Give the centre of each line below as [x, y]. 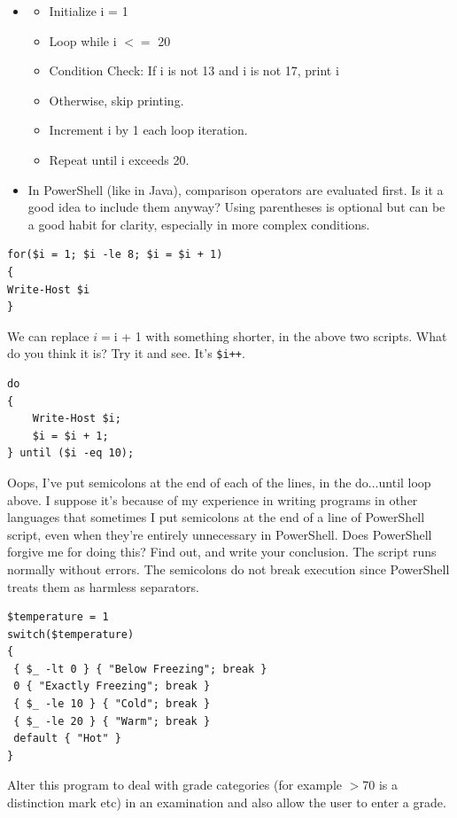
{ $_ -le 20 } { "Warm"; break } [112, 721]
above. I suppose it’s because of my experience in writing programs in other [213, 499]
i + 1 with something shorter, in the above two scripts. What [280, 335]
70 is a [380, 785]
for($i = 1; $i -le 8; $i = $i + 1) [115, 255]
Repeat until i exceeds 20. [119, 159]
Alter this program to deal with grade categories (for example [174, 785]
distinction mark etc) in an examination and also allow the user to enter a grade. [227, 802]
